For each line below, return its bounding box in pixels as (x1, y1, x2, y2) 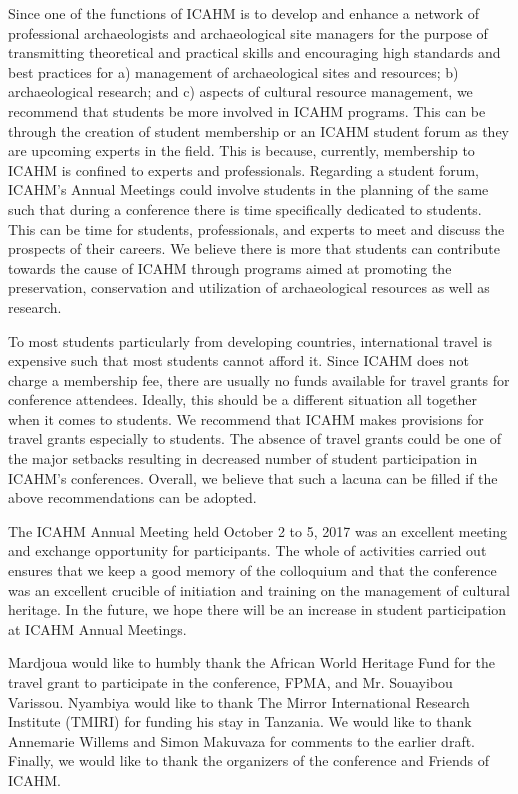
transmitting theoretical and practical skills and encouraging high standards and (8, 42, 501, 63)
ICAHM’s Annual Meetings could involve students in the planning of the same (8, 179, 489, 200)
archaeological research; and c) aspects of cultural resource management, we (8, 81, 473, 102)
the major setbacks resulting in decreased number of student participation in (8, 448, 478, 469)
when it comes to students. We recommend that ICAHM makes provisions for (8, 408, 484, 429)
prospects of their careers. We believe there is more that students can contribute (8, 238, 500, 259)
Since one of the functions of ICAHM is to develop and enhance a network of (8, 3, 480, 23)
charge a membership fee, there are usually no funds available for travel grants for (8, 369, 510, 390)
